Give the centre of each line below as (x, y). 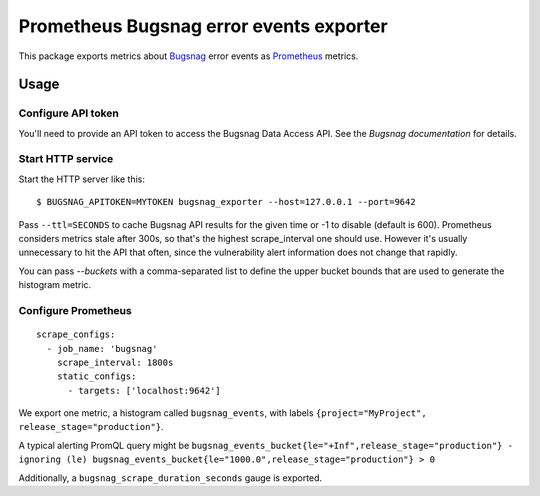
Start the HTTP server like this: (81, 179)
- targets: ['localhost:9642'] (144, 390)
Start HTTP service (66, 159)
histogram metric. (55, 285)
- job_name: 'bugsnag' (102, 348)
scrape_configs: (76, 334)
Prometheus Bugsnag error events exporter (203, 26)
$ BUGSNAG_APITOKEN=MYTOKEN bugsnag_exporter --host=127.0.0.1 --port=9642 (226, 202)
